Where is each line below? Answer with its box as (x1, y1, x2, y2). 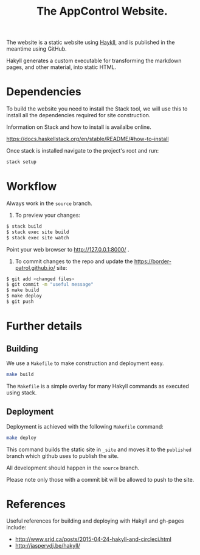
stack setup (6, 159, 36, 165)
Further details (6, 319, 83, 333)
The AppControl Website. (36, 4, 168, 18)
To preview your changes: (15, 211, 81, 219)
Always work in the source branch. (6, 200, 92, 207)
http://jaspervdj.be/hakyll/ (15, 542, 80, 550)
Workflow (6, 180, 57, 194)
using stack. (6, 389, 37, 396)
